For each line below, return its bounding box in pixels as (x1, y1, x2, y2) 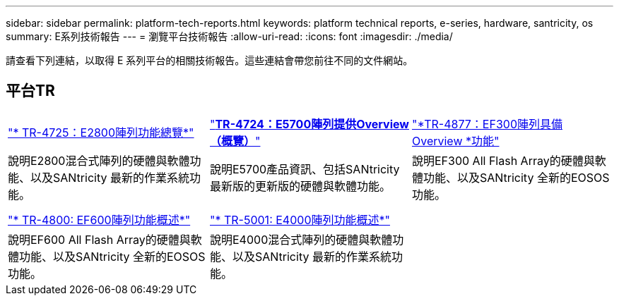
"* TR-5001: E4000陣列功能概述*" (209, 212, 390, 227)
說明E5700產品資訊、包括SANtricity (209, 161, 400, 176)
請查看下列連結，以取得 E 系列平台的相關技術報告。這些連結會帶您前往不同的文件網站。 (6, 54, 413, 66)
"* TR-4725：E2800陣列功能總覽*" (8, 125, 194, 140)
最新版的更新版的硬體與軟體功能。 (209, 178, 391, 193)
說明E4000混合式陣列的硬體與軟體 (209, 232, 393, 247)
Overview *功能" (411, 133, 500, 148)
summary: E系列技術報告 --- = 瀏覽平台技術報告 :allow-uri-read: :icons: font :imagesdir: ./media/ (6, 30, 453, 42)
